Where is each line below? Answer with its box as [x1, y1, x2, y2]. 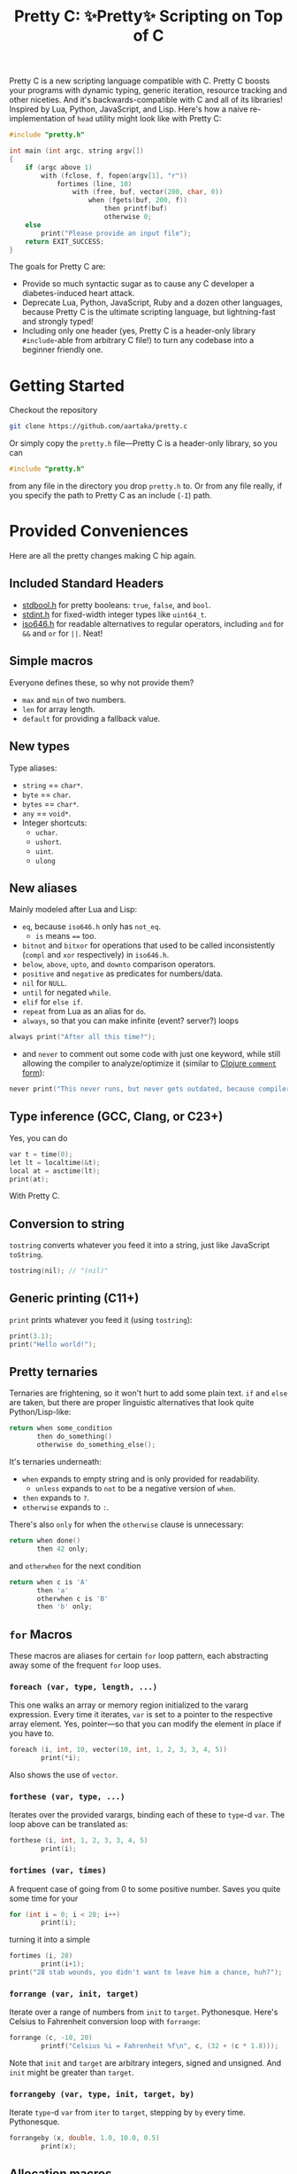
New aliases [9, 880, 78, 895]
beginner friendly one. [21, 344, 103, 356]
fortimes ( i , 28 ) [9, 1951, 73, 1960]
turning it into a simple [9, 1935, 91, 1945]
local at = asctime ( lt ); [9, 1166, 101, 1176]
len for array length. [21, 703, 95, 715]
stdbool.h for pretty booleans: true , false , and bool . [21, 599, 211, 610]
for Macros [9, 1627, 72, 1642]
